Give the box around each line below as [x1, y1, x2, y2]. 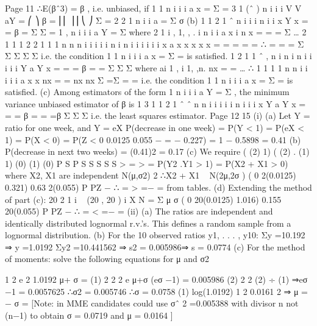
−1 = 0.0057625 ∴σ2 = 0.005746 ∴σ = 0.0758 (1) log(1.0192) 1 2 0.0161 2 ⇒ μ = [5, 285, 308, 297]
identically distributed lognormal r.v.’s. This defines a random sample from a [5, 216, 291, 229]
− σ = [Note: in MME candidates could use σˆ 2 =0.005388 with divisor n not [5, 297, 299, 310]
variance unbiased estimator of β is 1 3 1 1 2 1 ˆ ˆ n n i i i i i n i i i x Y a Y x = [5, 97, 306, 110]
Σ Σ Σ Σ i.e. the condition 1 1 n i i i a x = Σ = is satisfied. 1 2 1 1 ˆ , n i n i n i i [5, 49, 312, 62]
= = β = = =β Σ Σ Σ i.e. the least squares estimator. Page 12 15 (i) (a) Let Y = [5, 109, 310, 122]
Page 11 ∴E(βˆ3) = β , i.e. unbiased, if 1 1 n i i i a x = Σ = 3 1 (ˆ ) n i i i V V [5, 2, 302, 14]
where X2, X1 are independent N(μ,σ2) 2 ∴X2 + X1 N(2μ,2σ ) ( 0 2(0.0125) [5, 169, 296, 182]
